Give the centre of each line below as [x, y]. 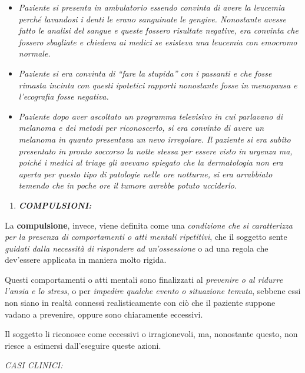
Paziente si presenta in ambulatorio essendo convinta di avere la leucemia [152, 7]
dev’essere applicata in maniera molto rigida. [86, 260]
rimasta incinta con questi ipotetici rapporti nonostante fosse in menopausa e [158, 85]
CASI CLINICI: [34, 365]
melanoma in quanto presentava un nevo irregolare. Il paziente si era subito [155, 139]
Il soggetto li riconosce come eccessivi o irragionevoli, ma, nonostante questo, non [151, 334]
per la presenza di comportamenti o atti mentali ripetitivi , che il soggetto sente [146, 237]
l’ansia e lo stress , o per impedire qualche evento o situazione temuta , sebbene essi [153, 291]
